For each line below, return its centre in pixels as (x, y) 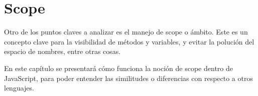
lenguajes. (19, 88)
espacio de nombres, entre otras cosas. (62, 51)
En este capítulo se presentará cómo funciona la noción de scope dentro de (118, 68)
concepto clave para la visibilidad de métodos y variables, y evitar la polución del (129, 41)
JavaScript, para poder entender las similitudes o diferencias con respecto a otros (128, 78)
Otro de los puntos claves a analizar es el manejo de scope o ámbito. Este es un (126, 32)
